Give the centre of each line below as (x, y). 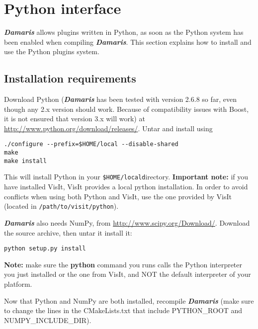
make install (25, 161)
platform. (18, 284)
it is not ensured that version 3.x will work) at (75, 119)
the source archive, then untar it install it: (68, 232)
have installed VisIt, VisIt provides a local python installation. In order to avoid (126, 187)
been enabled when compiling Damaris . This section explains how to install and (128, 41)
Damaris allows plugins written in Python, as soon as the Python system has (124, 32)
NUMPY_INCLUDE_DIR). (48, 320)
